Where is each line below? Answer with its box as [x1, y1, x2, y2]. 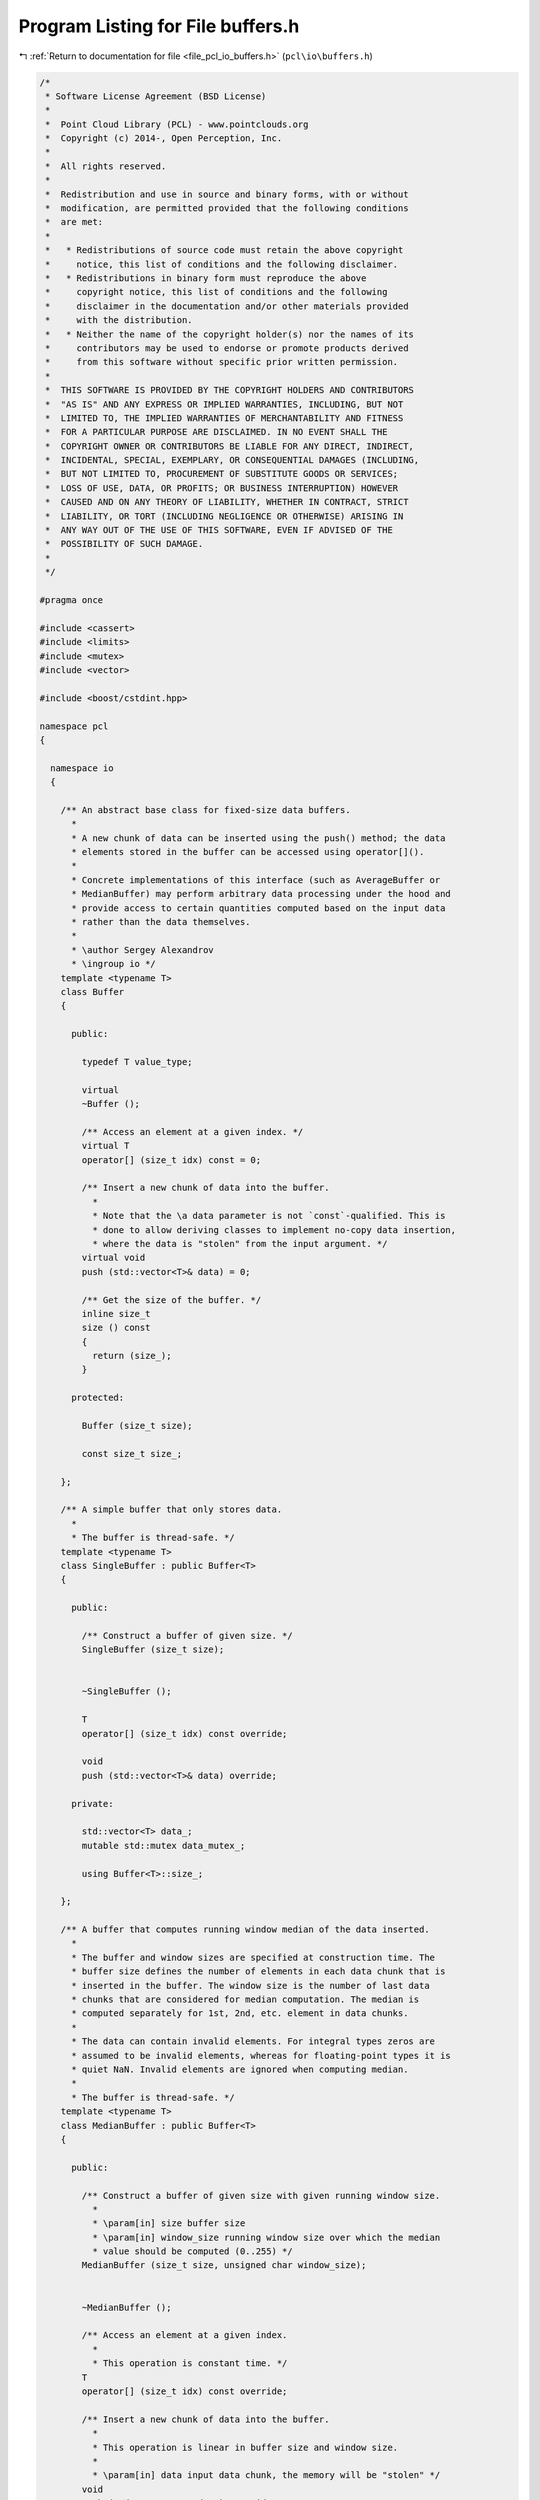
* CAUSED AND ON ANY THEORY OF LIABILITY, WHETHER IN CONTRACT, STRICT [45, 496, 409, 508]
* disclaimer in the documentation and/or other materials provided [45, 300, 409, 312]
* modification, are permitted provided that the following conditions [45, 203, 409, 214]
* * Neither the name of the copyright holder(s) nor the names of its [45, 328, 415, 340]
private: [71, 1798, 114, 1809]
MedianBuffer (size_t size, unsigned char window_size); [81, 2260, 367, 2271]
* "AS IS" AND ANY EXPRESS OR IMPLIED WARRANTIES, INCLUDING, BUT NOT [45, 398, 404, 410]
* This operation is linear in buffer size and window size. [91, 2441, 399, 2453]
